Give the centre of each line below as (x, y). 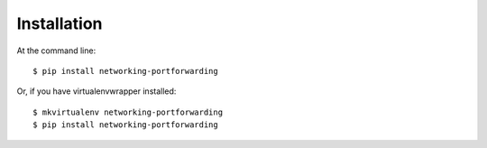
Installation (60, 23)
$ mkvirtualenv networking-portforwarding (128, 112)
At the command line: (56, 51)
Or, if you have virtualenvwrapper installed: (96, 91)
